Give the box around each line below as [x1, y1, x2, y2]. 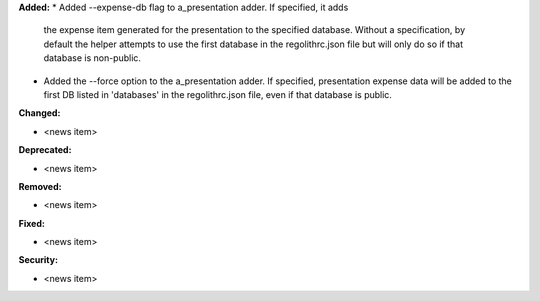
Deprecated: [18, 144, 72, 156]
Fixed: [18, 217, 45, 229]
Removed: [18, 180, 62, 192]
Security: [18, 254, 59, 266]
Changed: [18, 107, 61, 119]
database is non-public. [43, 52, 142, 64]
